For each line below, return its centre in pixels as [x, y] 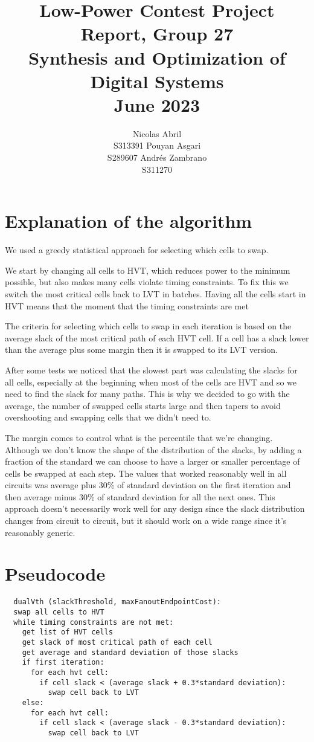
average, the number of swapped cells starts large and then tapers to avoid [143, 405]
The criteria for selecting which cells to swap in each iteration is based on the [148, 326]
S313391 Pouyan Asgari [157, 145]
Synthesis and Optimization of [157, 57]
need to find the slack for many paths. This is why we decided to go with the [147, 394]
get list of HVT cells [67, 632]
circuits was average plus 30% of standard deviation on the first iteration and [148, 485]
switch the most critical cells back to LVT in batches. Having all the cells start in [155, 293]
